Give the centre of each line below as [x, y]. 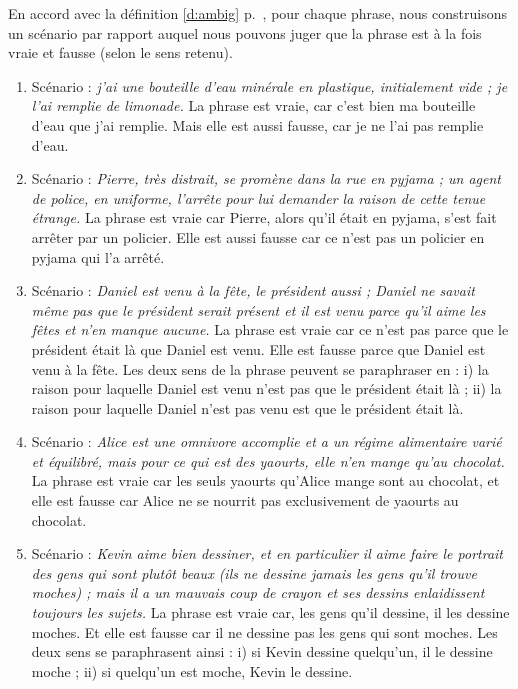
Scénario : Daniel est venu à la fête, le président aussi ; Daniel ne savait [253, 290]
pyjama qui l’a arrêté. [98, 256]
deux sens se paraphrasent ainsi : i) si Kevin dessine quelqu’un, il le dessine [262, 651]
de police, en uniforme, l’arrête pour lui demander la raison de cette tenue [258, 197]
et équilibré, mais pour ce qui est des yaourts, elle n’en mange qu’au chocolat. [268, 460]
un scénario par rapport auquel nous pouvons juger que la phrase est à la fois [245, 32]
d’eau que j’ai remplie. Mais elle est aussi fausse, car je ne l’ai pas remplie [257, 124]
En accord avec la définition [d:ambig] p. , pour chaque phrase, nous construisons [257, 13]
